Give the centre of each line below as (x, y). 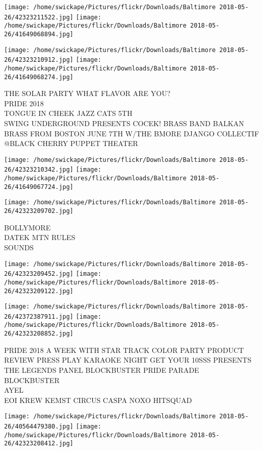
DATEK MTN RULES (40, 237)
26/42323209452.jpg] (39, 274)
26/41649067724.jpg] (39, 187)
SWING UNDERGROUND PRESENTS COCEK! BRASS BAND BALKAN (124, 123)
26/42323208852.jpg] (39, 334)
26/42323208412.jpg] (39, 444)
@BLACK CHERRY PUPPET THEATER (71, 143)
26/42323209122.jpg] (39, 291)
